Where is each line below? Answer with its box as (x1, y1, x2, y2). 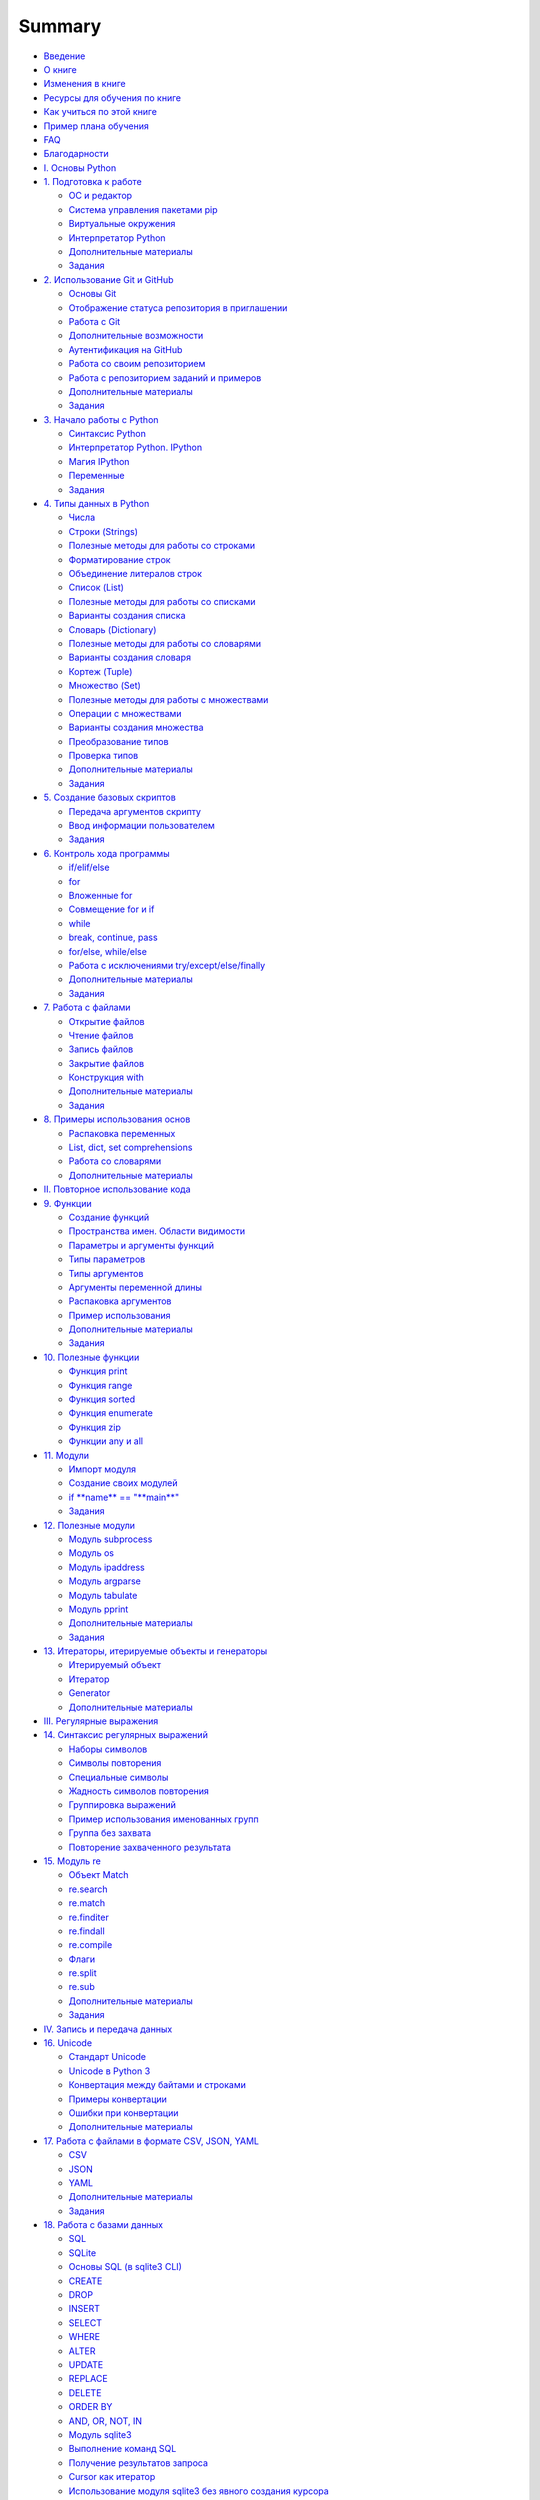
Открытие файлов (68, 1015, 145, 1027)
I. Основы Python (43, 161, 117, 174)
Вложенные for (68, 889, 133, 901)
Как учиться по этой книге (43, 106, 157, 118)
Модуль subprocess (68, 1533, 153, 1545)
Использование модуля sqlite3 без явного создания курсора (68, 2485, 329, 2497)
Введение (43, 50, 86, 62)
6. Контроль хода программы (43, 847, 170, 859)
